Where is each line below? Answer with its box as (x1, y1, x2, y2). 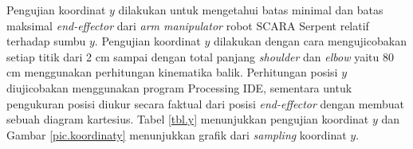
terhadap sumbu (6, 33, 86, 49)
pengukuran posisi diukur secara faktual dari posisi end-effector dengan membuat (6, 95, 404, 112)
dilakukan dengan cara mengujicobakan (213, 33, 407, 49)
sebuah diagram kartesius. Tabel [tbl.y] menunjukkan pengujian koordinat (6, 111, 369, 127)
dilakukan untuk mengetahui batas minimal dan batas (118, 2, 383, 18)
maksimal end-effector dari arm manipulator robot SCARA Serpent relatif (6, 17, 369, 33)
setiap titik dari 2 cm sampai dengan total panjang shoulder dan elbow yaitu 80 (6, 48, 394, 65)
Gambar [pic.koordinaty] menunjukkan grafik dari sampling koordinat (6, 126, 347, 143)
